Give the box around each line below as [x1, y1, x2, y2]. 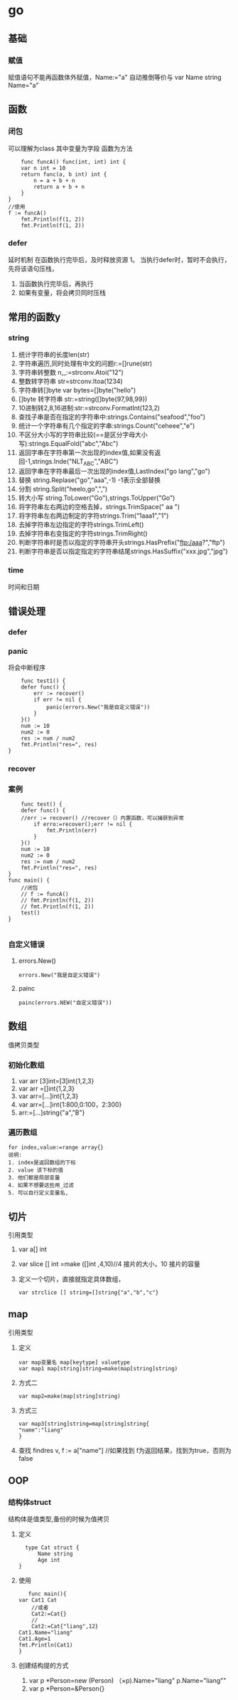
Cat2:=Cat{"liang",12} [31, 1623, 99, 1630]
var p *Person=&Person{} [28, 1684, 105, 1693]
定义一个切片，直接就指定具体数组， [18, 1274, 125, 1283]
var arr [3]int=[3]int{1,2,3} [18, 1076, 94, 1085]
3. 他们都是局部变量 [8, 1174, 60, 1182]
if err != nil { [33, 697, 82, 704]
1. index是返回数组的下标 [8, 1159, 77, 1167]
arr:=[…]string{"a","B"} [18, 1108, 85, 1117]
